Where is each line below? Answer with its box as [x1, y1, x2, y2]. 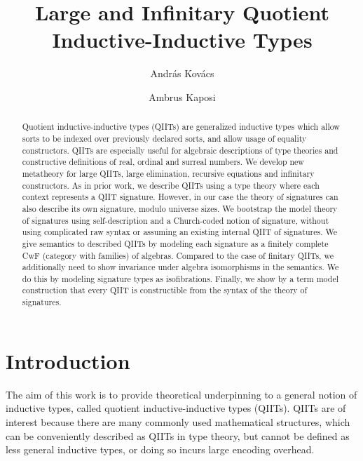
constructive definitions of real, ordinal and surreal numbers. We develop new [22, 156, 304, 168]
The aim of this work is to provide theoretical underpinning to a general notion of [6, 387, 357, 401]
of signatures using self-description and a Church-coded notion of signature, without [22, 214, 329, 226]
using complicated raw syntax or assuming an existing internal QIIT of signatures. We [22, 226, 337, 238]
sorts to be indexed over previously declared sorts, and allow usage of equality [22, 132, 307, 144]
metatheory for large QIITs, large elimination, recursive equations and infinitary [22, 167, 315, 179]
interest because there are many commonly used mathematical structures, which [6, 414, 350, 429]
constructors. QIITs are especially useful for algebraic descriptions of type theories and [22, 144, 338, 156]
